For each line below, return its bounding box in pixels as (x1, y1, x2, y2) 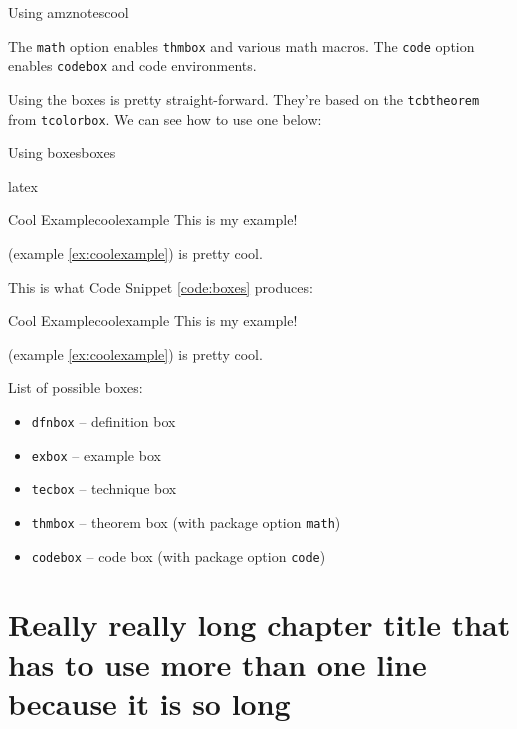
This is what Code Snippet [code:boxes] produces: (8, 276, 313, 297)
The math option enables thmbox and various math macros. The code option (8, 35, 475, 56)
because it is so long (8, 682, 291, 723)
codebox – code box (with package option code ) (31, 545, 326, 566)
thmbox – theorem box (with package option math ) (31, 511, 341, 532)
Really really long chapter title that (8, 604, 511, 645)
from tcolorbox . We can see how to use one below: (8, 108, 322, 129)
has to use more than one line (8, 643, 427, 684)
